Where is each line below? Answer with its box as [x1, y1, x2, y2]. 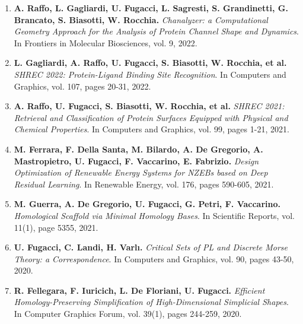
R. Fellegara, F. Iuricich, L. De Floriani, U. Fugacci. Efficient [14, 284, 265, 296]
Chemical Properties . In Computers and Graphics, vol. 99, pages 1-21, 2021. [14, 123, 289, 135]
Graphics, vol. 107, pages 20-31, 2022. [14, 80, 151, 92]
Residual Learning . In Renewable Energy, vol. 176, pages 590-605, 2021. [14, 177, 274, 190]
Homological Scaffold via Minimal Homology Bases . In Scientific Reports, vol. [14, 209, 295, 221]
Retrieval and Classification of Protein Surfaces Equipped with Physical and [14, 111, 288, 123]
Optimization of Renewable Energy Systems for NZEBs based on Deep [14, 166, 268, 179]
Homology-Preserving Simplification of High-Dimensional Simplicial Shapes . [14, 296, 289, 308]
